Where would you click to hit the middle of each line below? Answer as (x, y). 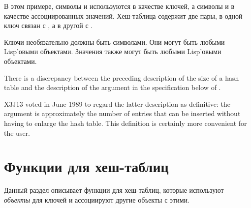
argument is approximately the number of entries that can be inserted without (122, 113)
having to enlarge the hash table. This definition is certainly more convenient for (125, 123)
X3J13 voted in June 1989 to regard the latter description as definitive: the (117, 104)
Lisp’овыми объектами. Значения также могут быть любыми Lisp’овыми (113, 51)
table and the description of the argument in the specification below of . (112, 87)
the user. (17, 133)
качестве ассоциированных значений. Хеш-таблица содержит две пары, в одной (123, 15)
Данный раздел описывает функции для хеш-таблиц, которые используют (114, 190)
